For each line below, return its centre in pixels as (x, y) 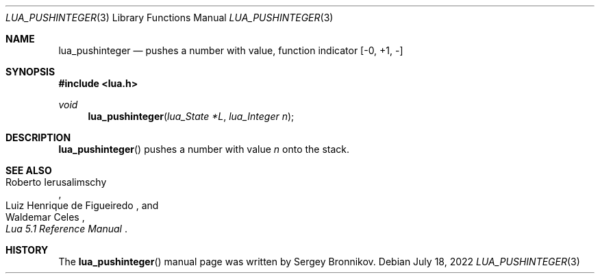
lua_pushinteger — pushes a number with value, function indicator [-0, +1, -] (231, 50)
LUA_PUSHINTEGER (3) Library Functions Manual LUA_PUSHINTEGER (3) (170, 17)
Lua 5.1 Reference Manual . (66, 229)
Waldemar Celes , (45, 217)
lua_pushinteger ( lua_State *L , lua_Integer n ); (191, 116)
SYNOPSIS (30, 72)
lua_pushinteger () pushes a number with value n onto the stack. (204, 149)
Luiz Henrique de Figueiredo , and (82, 205)
